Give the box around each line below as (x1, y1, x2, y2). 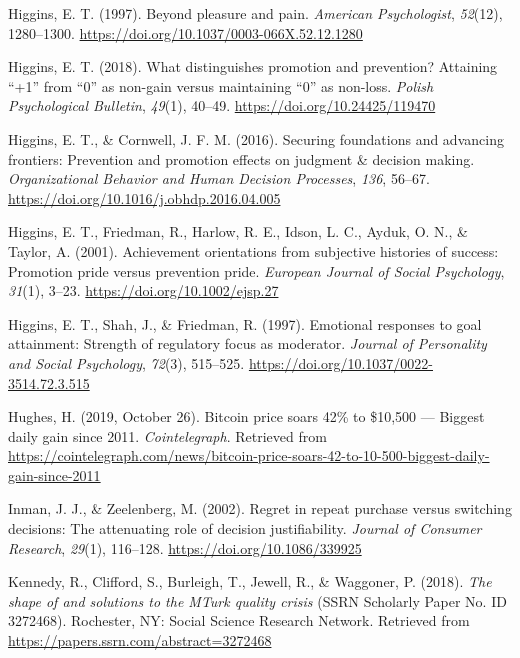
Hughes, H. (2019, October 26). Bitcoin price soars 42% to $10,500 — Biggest (8, 406, 485, 427)
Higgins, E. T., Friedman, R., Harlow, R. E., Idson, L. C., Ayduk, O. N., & (8, 221, 468, 242)
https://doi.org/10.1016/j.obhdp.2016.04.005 (8, 187, 281, 208)
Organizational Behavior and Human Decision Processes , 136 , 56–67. (8, 168, 430, 189)
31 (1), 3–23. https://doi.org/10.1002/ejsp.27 (8, 280, 279, 301)
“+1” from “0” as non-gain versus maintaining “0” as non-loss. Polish (8, 75, 434, 96)
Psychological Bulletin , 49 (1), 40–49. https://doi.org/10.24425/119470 (8, 95, 436, 116)
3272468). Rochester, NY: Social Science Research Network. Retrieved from (8, 610, 470, 631)
